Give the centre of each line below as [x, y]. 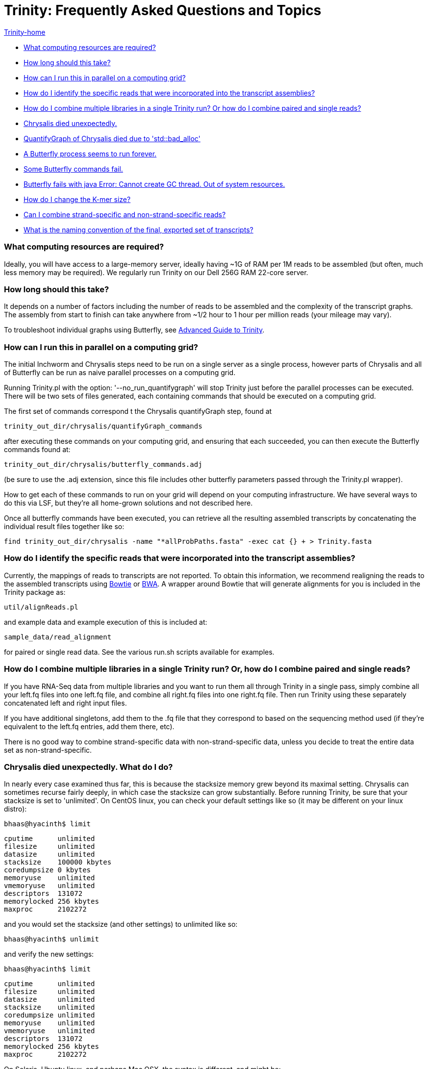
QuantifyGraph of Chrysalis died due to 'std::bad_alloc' [112, 138]
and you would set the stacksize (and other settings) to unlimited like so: [121, 924]
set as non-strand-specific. [48, 750]
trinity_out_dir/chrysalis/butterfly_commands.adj [103, 464]
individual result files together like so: [64, 526]
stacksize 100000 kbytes [58, 862]
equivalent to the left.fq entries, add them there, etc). [89, 726]
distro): [15, 809]
